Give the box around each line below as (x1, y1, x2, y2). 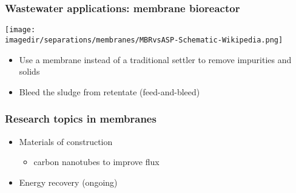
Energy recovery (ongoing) (19, 175, 118, 188)
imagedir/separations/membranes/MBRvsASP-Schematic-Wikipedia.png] (5, 35, 283, 44)
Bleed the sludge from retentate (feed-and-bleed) (19, 85, 200, 98)
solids (19, 65, 40, 78)
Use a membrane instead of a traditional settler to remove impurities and (19, 53, 292, 66)
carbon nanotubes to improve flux (33, 155, 160, 168)
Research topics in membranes (5, 111, 156, 126)
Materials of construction (19, 135, 113, 147)
